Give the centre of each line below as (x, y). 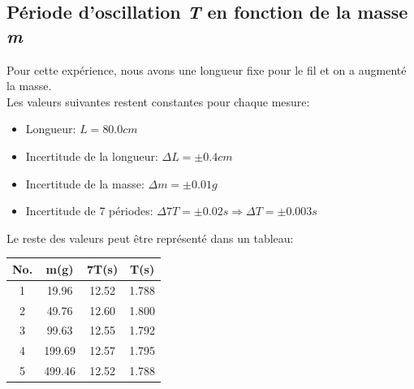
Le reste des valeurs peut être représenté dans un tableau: (150, 238)
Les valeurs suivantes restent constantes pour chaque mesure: (158, 101)
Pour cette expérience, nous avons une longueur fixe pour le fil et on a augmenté (207, 69)
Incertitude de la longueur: (92, 156)
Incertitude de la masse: (85, 183)
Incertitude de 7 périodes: (89, 211)
